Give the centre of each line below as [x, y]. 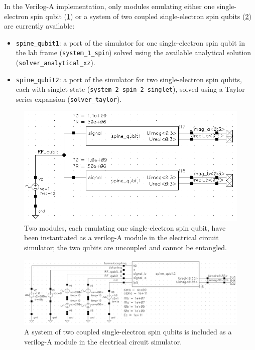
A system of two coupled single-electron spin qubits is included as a [128, 332]
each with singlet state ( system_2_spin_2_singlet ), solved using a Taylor [130, 89]
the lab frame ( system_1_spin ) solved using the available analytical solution [134, 52]
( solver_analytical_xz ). [55, 62]
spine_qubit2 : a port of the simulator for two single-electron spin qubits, [129, 79]
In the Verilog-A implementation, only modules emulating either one [109, 6]
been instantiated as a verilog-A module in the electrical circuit [121, 237]
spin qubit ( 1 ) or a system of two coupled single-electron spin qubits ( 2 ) [141, 16]
